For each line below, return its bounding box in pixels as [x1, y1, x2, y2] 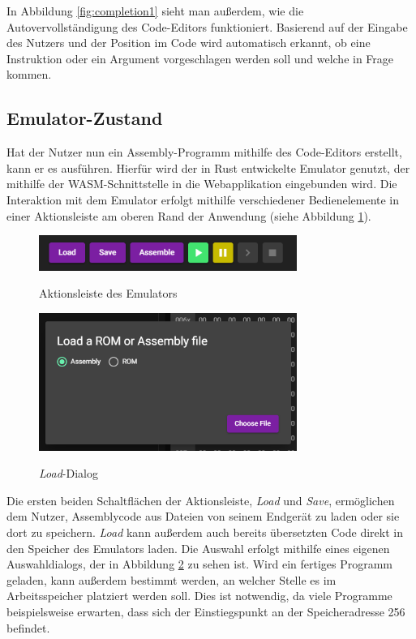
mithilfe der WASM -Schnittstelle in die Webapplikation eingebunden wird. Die [6, 175, 397, 192]
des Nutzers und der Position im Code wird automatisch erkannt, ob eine [6, 34, 371, 51]
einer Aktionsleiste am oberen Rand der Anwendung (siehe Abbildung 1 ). [6, 207, 371, 224]
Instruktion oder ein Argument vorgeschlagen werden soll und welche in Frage [6, 49, 394, 66]
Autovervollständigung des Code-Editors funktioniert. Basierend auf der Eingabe [6, 18, 408, 35]
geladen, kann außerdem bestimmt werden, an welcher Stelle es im [6, 571, 337, 588]
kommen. [6, 66, 52, 83]
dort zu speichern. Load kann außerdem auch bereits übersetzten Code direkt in [6, 524, 403, 541]
